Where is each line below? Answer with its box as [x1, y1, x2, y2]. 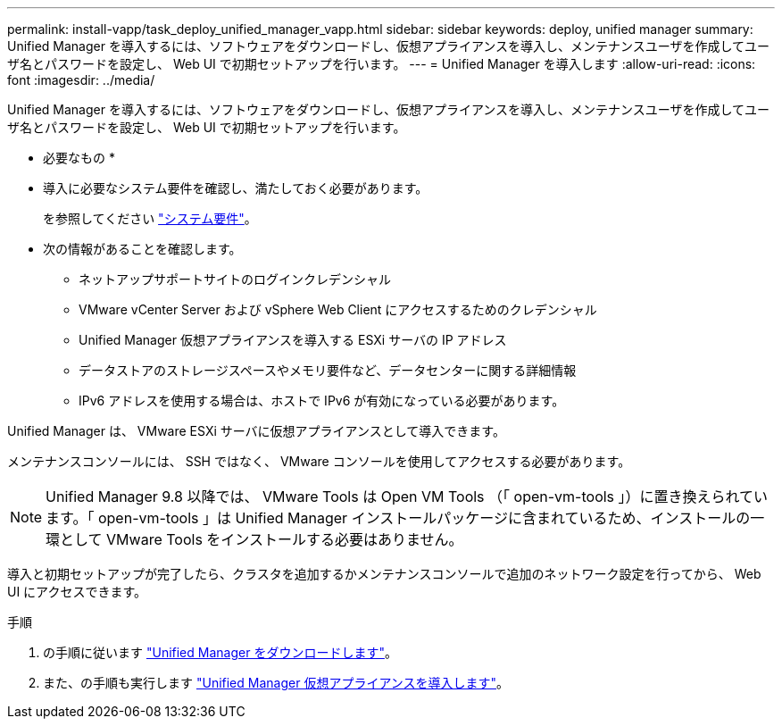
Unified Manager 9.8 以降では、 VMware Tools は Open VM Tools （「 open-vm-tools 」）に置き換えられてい [46, 488, 769, 505]
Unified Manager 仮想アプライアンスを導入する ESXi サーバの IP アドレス [79, 332, 507, 347]
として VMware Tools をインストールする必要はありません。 [60, 530, 463, 548]
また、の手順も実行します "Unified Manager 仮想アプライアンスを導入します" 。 [43, 675, 510, 690]
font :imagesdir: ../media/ [7, 72, 155, 88]
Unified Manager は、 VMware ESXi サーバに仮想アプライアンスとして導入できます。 [7, 423, 505, 438]
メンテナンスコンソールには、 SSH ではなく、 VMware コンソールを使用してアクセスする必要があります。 [7, 454, 631, 469]
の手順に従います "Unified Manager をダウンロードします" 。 [43, 645, 397, 660]
